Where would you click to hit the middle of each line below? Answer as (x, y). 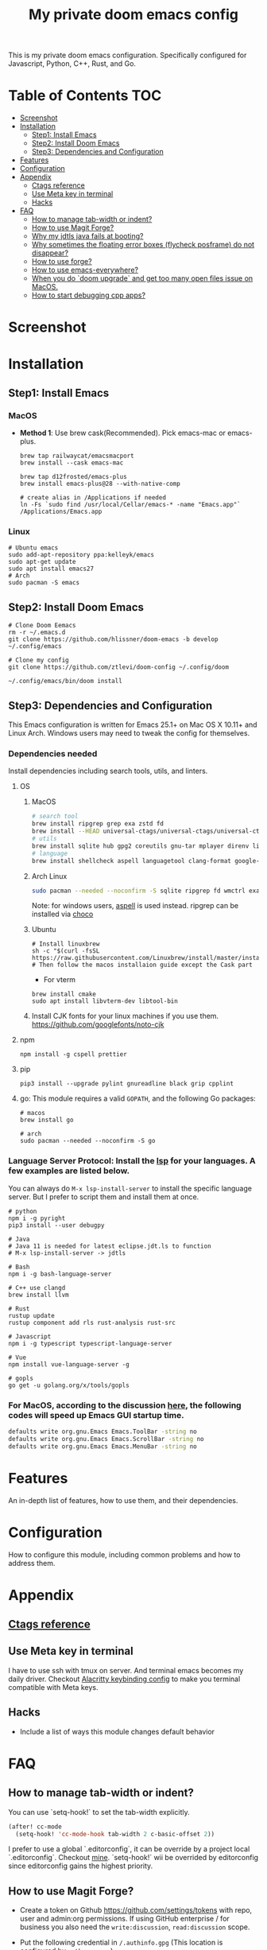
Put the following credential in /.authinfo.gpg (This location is (121, 1943)
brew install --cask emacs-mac (72, 463)
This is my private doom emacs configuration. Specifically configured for (128, 55)
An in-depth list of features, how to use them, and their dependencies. (123, 1500)
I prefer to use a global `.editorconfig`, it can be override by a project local (129, 1849)
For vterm (60, 980)
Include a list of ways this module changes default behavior (117, 1731)
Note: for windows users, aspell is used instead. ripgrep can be (135, 906)
